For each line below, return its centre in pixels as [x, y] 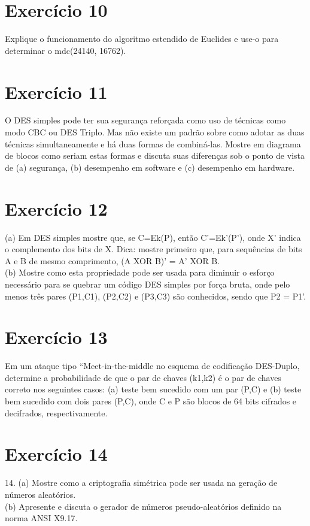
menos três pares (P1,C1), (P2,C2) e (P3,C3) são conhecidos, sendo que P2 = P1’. [156, 296]
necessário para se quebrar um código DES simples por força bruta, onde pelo [148, 284]
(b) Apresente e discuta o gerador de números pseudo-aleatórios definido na [143, 506]
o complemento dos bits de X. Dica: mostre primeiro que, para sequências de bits [154, 249]
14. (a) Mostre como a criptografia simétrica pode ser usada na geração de [141, 483]
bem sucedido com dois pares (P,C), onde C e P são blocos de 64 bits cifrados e [151, 401]
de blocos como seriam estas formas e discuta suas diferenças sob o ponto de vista [155, 155]
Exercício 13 [56, 337]
